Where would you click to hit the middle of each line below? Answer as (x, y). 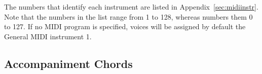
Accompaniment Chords (68, 63)
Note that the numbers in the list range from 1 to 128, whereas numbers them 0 (128, 16)
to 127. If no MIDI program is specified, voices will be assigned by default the (125, 26)
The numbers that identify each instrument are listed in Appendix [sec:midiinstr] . (131, 7)
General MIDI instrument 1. (48, 36)
